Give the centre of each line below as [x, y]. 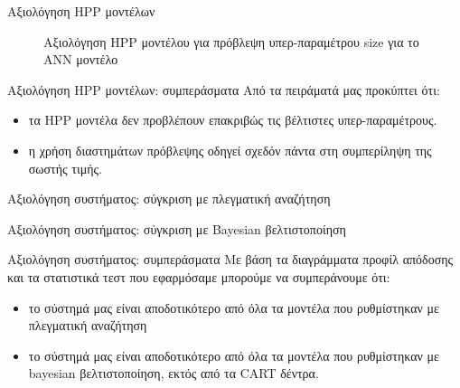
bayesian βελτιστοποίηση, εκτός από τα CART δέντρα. [174, 373]
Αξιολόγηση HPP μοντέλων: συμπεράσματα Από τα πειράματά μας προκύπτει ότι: [224, 89]
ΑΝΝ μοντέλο [81, 59]
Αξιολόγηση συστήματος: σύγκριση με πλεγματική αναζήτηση [169, 199]
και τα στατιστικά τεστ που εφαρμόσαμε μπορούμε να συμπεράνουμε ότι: [199, 276]
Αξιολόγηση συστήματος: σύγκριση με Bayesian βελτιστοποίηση [177, 228]
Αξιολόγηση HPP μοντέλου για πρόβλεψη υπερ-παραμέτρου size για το [231, 41]
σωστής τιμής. [65, 168]
